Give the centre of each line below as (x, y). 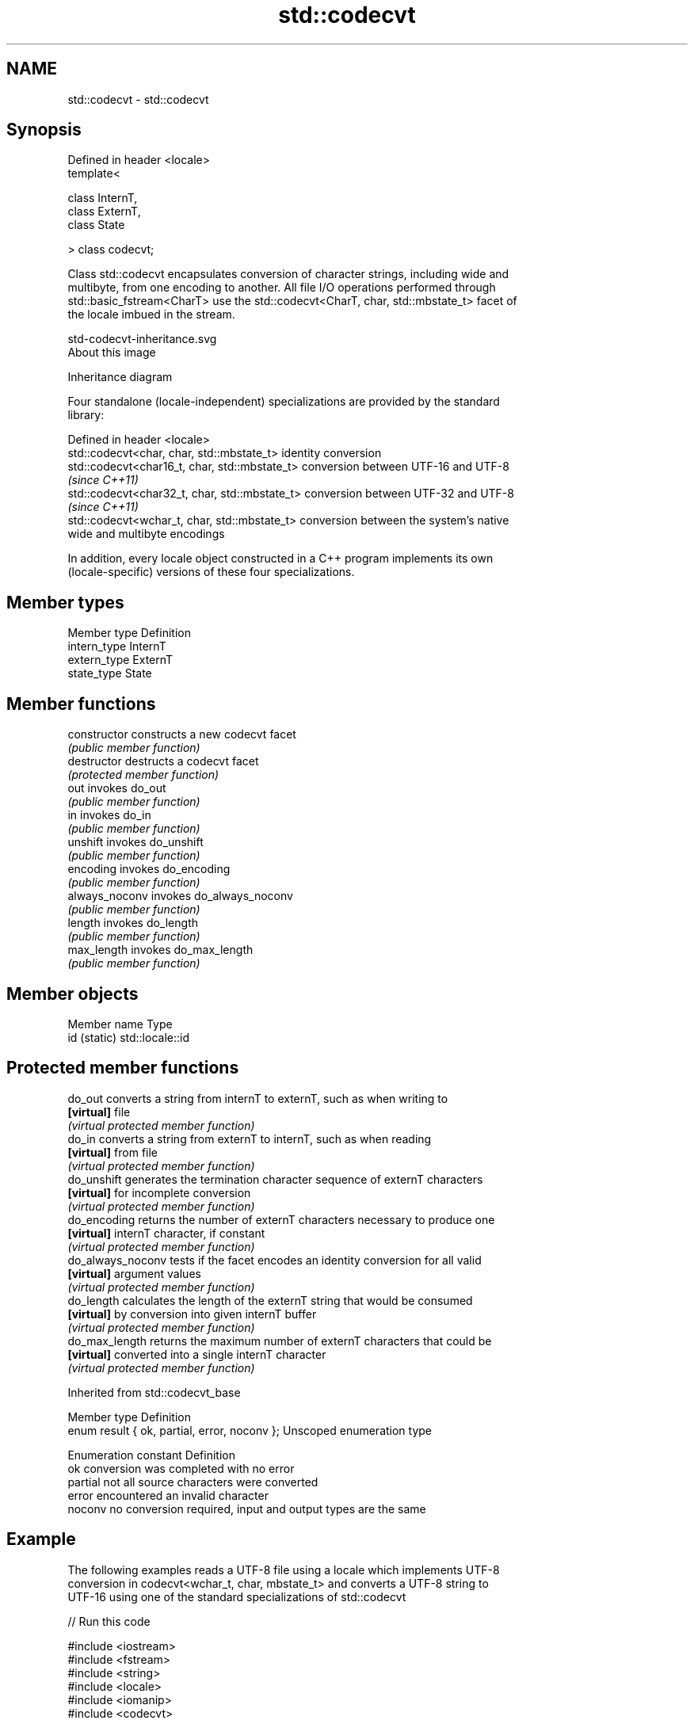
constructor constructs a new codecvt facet (182, 734)
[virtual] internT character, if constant (166, 1233)
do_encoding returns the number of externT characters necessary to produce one (281, 1219)
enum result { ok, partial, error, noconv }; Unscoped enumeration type (250, 1430)
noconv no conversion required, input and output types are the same (247, 1508)
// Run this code (109, 1621)
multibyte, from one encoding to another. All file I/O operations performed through (282, 288)
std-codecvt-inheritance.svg (142, 339)
